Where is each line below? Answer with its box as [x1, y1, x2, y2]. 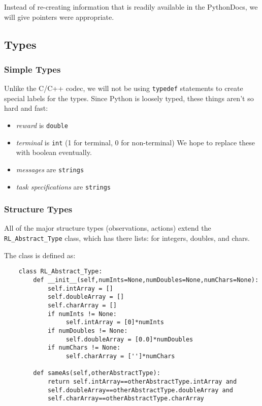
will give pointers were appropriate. [4, 11, 114, 22]
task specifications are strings [16, 181, 111, 192]
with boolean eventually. [16, 147, 92, 158]
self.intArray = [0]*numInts [65, 319, 164, 326]
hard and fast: [4, 103, 48, 113]
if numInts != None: [47, 310, 117, 318]
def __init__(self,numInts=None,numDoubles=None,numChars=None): [33, 276, 259, 284]
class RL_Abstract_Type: [18, 268, 103, 275]
